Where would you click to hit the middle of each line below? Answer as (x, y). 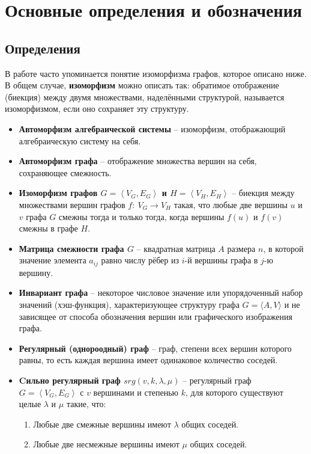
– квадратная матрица (176, 248)
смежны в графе (48, 228)
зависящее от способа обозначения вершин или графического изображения (155, 316)
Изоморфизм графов (58, 193)
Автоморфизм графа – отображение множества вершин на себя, (138, 161)
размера (241, 248)
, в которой (283, 248)
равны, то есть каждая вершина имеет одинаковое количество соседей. (148, 360)
